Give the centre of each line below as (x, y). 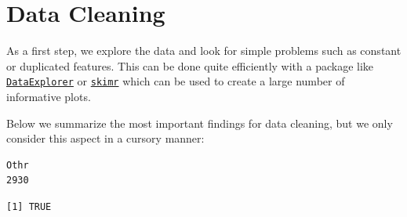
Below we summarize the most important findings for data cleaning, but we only (200, 123)
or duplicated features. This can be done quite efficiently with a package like (190, 65)
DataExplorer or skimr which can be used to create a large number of (176, 81)
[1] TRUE (29, 206)
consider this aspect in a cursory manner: (105, 138)
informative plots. (49, 96)
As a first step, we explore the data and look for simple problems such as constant (204, 51)
